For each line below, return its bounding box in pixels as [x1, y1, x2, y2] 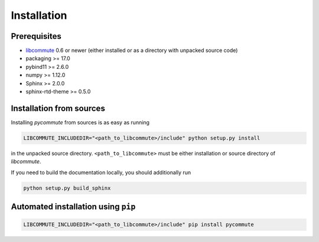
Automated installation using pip [11, 202, 136, 212]
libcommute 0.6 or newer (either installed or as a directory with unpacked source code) [25, 47, 238, 54]
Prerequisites [11, 31, 61, 41]
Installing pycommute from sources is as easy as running [11, 118, 150, 126]
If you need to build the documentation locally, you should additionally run [11, 168, 191, 176]
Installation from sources [11, 103, 106, 113]
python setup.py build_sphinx [23, 184, 111, 191]
